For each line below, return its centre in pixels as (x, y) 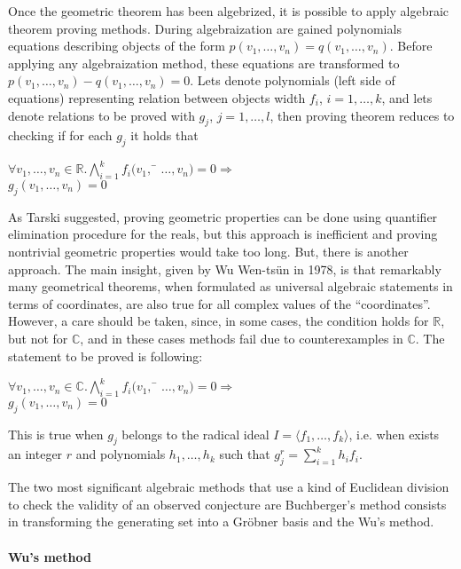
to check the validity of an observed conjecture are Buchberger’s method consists (227, 504)
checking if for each (60, 135)
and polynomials (121, 454)
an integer (35, 454)
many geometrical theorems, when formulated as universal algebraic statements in (230, 286)
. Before (411, 46)
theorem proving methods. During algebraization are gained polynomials (205, 28)
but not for (38, 338)
